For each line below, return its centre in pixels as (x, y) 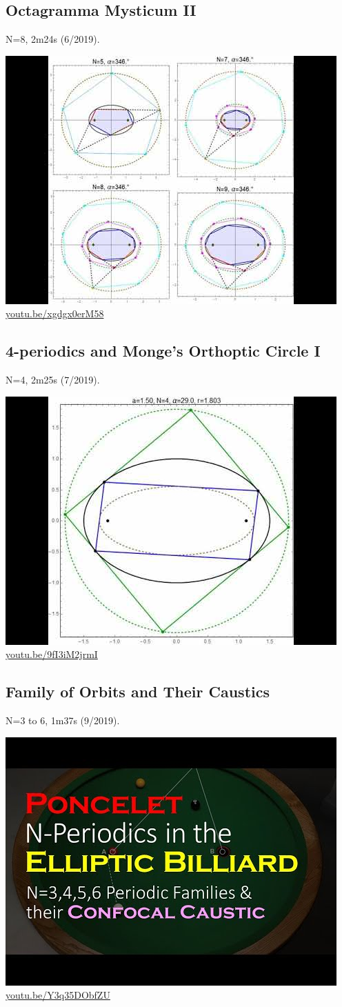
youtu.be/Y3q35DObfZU (58, 995)
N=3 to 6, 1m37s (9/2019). (63, 720)
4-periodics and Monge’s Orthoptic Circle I (163, 351)
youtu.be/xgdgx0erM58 (55, 313)
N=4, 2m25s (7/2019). (53, 380)
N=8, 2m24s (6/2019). (53, 39)
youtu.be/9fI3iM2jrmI (52, 654)
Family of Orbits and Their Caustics (138, 691)
